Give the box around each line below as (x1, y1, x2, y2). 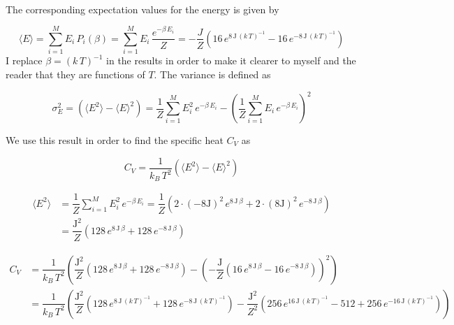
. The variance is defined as (154, 66, 271, 81)
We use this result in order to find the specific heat (6, 133, 224, 147)
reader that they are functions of (6, 66, 145, 81)
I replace (6, 53, 43, 68)
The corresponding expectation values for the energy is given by (6, 1, 279, 16)
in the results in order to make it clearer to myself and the (106, 53, 356, 68)
